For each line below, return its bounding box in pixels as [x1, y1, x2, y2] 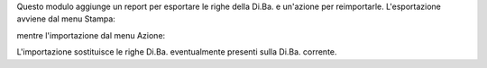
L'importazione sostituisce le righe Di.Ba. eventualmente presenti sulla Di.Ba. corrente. [16, 47, 337, 57]
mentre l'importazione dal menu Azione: [16, 30, 166, 40]
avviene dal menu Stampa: [16, 13, 116, 24]
